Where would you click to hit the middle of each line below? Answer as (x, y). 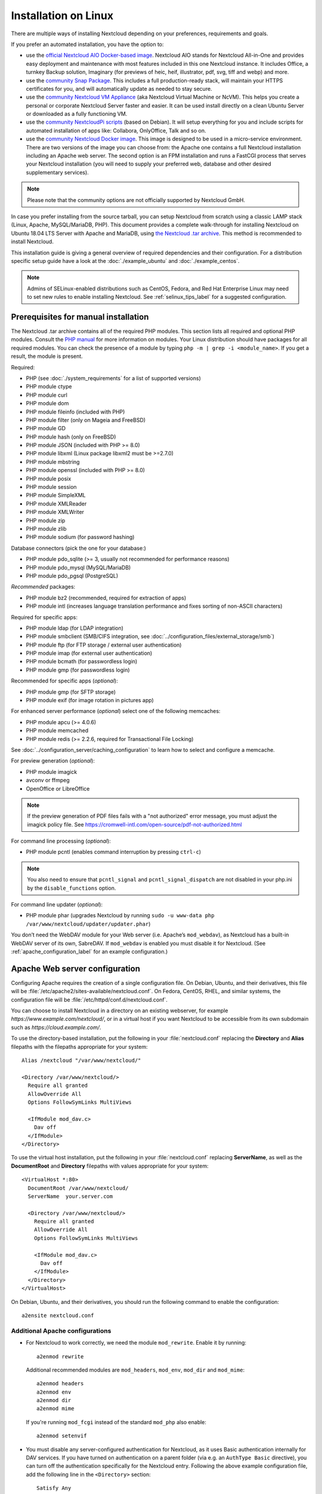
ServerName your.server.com (70, 1196)
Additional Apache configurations (61, 1331)
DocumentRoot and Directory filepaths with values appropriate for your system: (110, 1166)
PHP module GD (46, 428)
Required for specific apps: (44, 617)
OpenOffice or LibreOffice (58, 788)
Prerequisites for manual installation (80, 317)
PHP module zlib (46, 528)
